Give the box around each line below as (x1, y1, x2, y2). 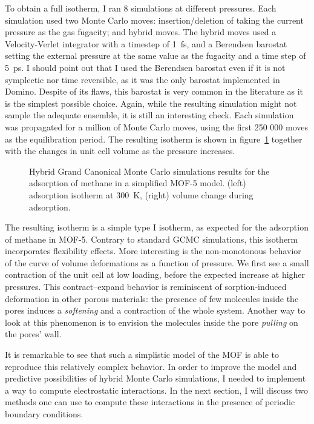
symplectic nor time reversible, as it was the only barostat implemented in (5, 73, 280, 86)
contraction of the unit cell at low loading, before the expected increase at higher (5, 268, 306, 281)
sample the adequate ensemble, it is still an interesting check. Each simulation (5, 109, 294, 121)
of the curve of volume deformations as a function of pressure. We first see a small (5, 256, 309, 269)
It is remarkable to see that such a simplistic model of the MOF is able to (5, 348, 279, 361)
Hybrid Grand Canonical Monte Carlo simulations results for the (29, 164, 270, 177)
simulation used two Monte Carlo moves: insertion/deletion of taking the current (5, 13, 304, 26)
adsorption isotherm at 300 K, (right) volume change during (29, 188, 253, 201)
